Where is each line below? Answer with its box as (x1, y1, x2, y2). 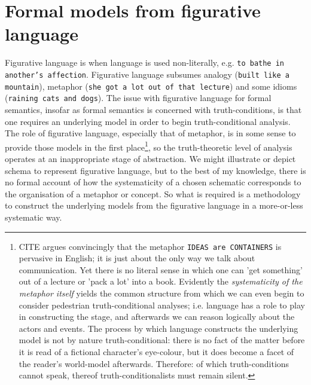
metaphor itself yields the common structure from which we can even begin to (19, 286, 304, 299)
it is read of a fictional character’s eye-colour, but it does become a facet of (19, 345, 294, 357)
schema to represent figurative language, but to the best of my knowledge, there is (5, 164, 306, 176)
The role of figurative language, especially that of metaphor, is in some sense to (5, 127, 296, 139)
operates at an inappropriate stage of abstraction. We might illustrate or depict (5, 152, 296, 164)
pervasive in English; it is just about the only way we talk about (19, 252, 255, 264)
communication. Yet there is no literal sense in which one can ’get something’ (19, 263, 303, 276)
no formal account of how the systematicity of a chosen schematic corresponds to (5, 176, 301, 188)
